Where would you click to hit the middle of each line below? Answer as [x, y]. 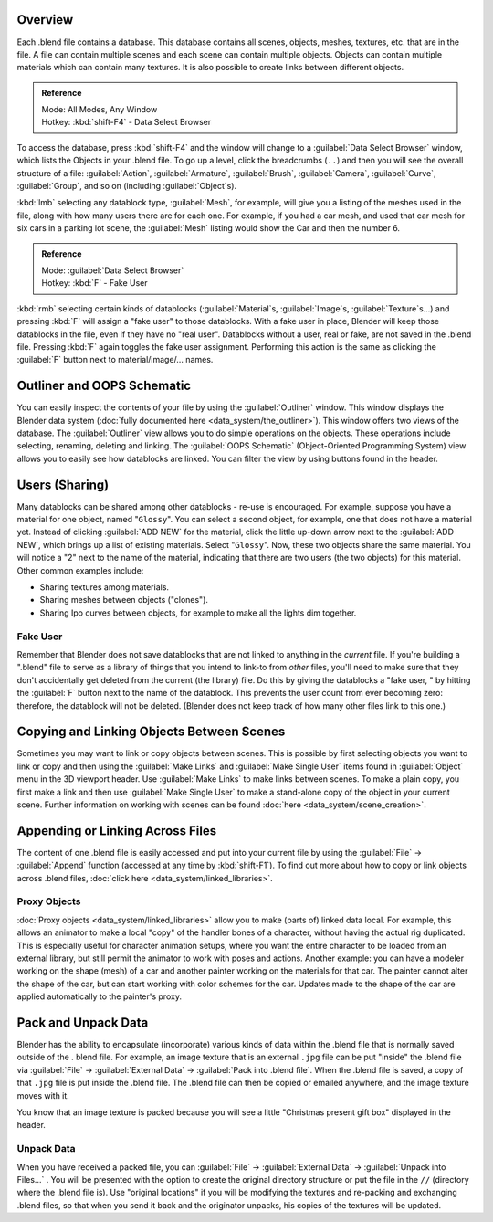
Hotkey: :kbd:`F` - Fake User [94, 283]
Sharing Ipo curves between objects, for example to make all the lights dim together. [198, 613]
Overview [45, 20]
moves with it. [43, 1095]
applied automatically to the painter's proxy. [100, 996]
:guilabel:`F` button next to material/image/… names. [115, 360]
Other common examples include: [80, 570]
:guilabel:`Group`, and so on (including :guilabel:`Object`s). [127, 186]
